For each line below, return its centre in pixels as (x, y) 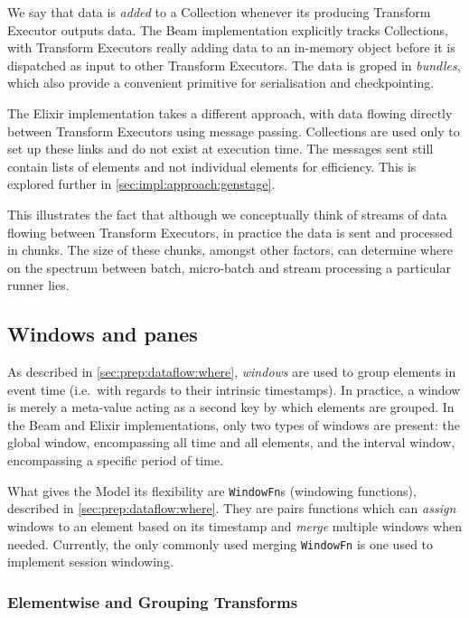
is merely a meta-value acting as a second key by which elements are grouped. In (231, 407)
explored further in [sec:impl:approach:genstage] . (141, 184)
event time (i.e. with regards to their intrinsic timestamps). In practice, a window (234, 389)
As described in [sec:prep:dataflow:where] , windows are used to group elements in (232, 372)
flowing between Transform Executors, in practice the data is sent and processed (230, 232)
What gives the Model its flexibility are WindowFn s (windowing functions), (212, 490)
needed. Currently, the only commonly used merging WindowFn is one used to (220, 543)
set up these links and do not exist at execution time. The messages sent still (220, 149)
